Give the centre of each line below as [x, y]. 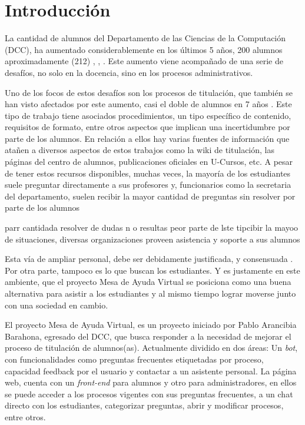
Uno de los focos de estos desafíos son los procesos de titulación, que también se [149, 92]
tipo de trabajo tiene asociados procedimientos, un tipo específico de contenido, [148, 115]
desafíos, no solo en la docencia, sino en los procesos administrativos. [129, 72]
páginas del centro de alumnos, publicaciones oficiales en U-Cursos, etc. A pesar [149, 162]
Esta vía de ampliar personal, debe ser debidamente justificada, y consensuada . [149, 259]
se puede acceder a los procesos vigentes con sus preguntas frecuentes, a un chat [149, 394]
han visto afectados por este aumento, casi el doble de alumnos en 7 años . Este [148, 104]
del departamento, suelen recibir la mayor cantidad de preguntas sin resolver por [150, 196]
